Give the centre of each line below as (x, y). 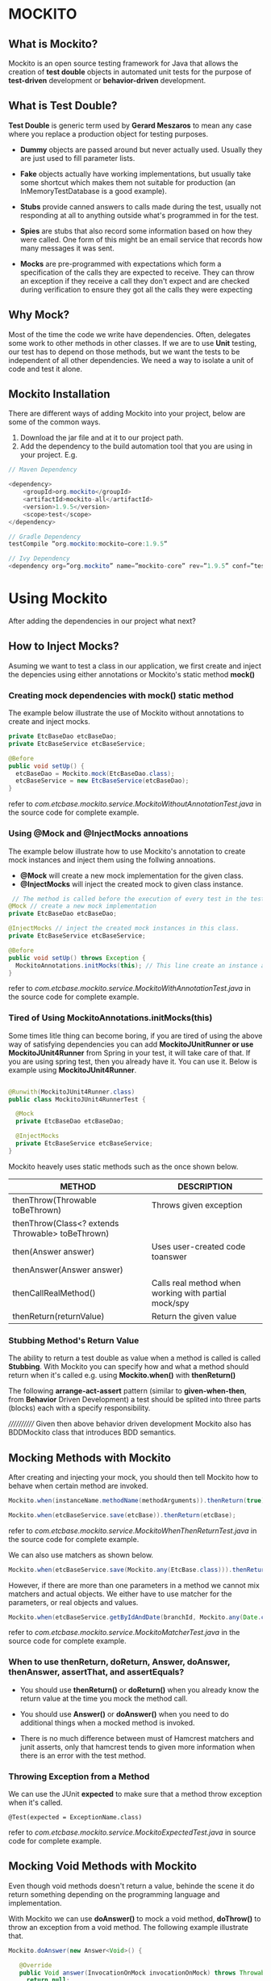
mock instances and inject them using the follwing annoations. (112, 860)
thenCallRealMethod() (54, 1292)
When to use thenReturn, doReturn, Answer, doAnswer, (119, 1662)
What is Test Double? (63, 106)
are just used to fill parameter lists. (77, 158)
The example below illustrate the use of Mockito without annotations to (126, 713)
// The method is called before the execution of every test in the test (138, 899)
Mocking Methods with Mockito (90, 1458)
